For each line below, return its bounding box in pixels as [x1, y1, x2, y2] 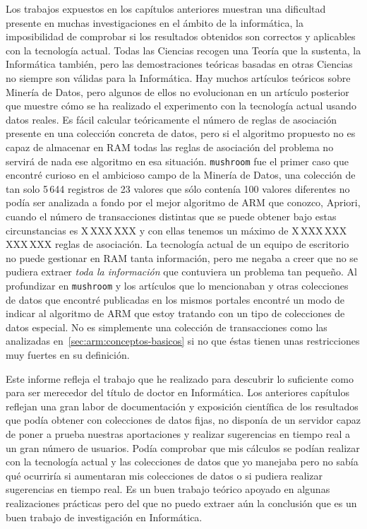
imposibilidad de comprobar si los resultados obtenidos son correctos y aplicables [6, 29, 356, 44]
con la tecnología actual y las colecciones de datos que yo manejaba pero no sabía [6, 454, 359, 469]
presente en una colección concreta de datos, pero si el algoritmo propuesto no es [6, 126, 356, 141]
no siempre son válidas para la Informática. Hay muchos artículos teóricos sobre [6, 70, 351, 85]
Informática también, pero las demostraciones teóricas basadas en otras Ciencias [6, 57, 353, 71]
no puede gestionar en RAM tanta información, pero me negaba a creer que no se [6, 250, 359, 265]
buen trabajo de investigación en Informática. [6, 509, 203, 524]
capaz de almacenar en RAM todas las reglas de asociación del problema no [6, 139, 334, 154]
